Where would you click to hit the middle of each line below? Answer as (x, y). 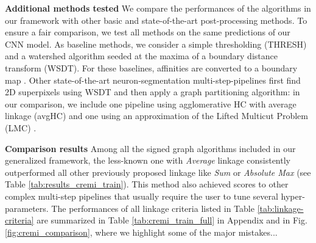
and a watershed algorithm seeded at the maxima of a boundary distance (141, 56)
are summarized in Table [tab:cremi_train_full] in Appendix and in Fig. (172, 220)
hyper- (293, 196)
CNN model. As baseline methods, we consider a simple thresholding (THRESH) (156, 44)
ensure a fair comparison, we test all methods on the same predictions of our (148, 32)
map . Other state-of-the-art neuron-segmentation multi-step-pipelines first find (153, 80)
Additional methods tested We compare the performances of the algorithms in (158, 8)
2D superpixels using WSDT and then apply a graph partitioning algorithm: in (153, 92)
